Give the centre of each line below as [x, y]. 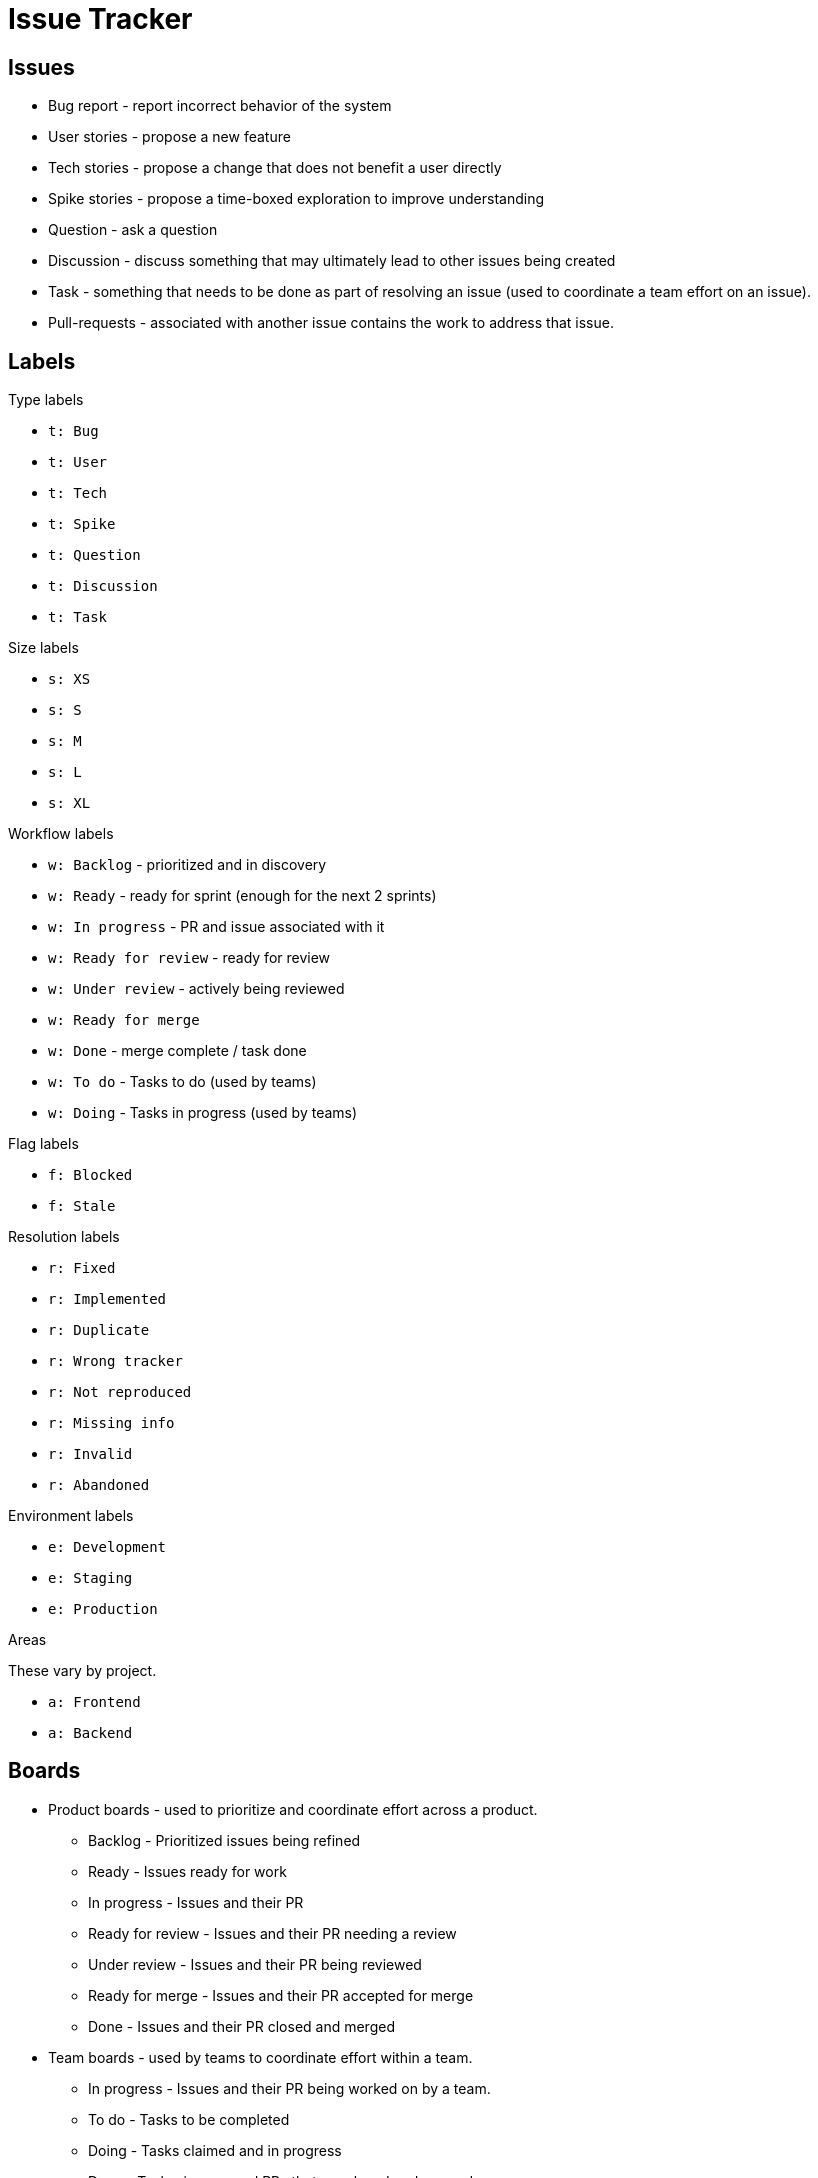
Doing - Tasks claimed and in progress [215, 2150]
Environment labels [71, 1516]
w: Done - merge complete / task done [177, 1051]
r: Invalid [90, 1454]
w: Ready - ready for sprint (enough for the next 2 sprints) [242, 896]
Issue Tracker [100, 19]
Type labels [46, 400]
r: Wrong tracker [115, 1361]
